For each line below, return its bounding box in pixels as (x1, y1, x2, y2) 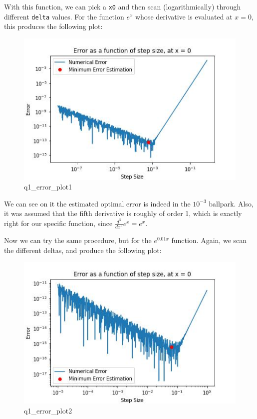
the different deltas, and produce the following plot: (4, 244, 162, 255)
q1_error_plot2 (24, 405, 72, 415)
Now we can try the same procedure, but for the (4, 235, 152, 245)
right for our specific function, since (4, 218, 113, 228)
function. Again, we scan (171, 235, 247, 245)
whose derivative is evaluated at (135, 11, 233, 21)
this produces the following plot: (4, 21, 103, 31)
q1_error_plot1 (24, 181, 72, 192)
